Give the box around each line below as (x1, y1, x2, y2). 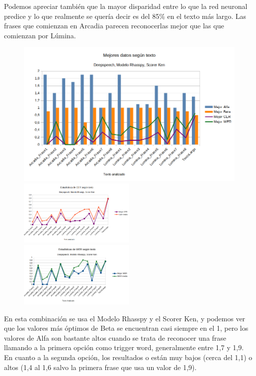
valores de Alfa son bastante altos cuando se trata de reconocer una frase (4, 332, 227, 343)
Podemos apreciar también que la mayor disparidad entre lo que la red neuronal (4, 1, 248, 11)
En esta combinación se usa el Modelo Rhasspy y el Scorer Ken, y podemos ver (4, 313, 246, 323)
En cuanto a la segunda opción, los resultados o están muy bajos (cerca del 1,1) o (4, 352, 253, 362)
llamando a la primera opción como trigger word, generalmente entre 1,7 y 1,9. (4, 342, 244, 353)
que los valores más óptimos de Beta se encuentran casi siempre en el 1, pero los (4, 323, 249, 333)
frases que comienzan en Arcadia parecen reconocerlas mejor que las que (4, 20, 224, 31)
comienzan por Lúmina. (4, 30, 76, 40)
